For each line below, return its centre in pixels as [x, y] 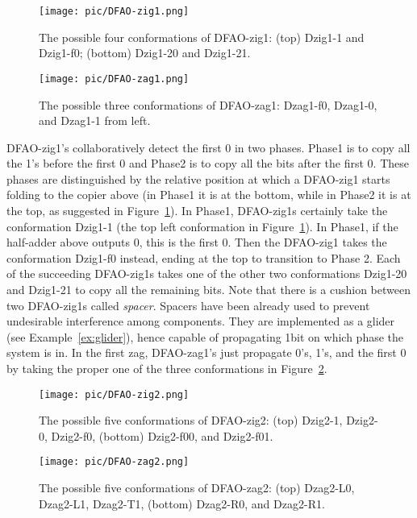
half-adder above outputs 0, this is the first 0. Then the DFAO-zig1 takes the [197, 242]
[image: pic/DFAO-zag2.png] [114, 462]
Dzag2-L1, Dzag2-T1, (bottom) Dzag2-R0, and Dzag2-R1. [182, 503]
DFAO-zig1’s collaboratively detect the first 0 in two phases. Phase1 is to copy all [208, 147]
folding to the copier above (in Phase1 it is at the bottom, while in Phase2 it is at [209, 195]
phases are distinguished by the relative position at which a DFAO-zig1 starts [198, 178]
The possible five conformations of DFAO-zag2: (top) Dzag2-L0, [197, 488]
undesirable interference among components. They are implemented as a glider [201, 321]
